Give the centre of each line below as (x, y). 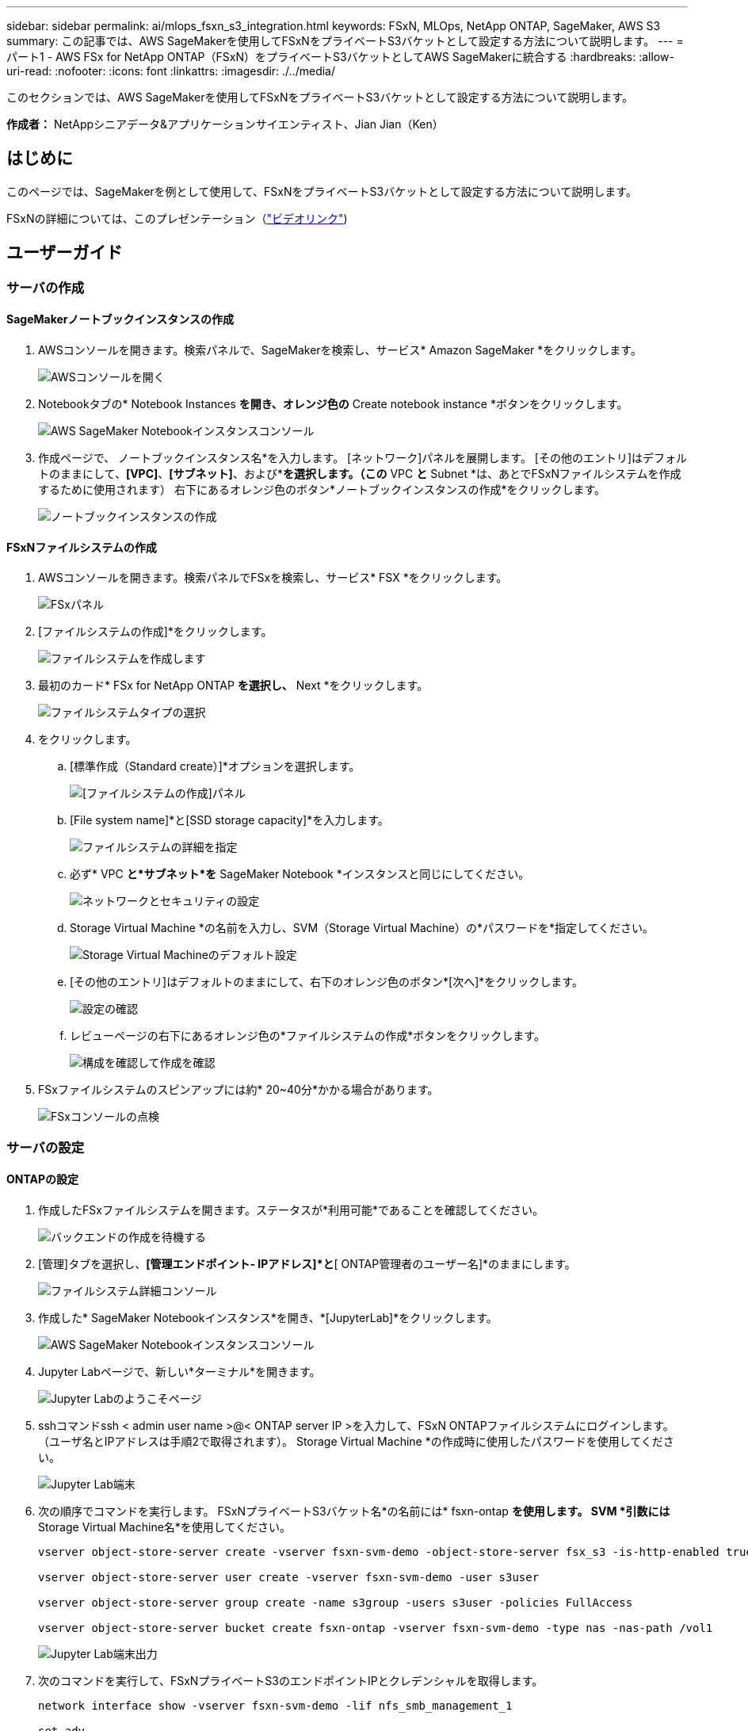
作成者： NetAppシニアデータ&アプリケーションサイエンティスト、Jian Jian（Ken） (225, 124)
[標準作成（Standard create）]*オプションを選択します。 (215, 766)
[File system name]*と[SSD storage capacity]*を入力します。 (229, 820)
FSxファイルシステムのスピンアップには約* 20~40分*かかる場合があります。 (239, 1090)
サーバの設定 (45, 1147)
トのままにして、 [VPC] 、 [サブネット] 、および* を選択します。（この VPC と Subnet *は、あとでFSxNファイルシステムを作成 (360, 473)
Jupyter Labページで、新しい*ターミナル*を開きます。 (179, 1371)
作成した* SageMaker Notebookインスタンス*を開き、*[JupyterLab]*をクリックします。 (268, 1317)
